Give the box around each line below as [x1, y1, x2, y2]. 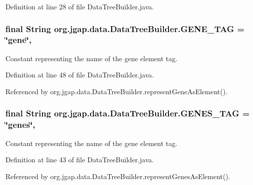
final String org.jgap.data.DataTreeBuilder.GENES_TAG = [5, 107, 250, 119]
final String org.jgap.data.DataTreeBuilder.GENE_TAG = [5, 22, 245, 35]
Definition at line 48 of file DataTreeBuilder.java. [5, 70, 154, 80]
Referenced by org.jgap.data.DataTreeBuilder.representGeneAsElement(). [5, 86, 228, 96]
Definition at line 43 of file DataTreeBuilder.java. [5, 154, 154, 165]
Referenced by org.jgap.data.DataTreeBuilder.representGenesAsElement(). [5, 171, 230, 181]
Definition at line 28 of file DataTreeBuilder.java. [5, 1, 154, 11]
